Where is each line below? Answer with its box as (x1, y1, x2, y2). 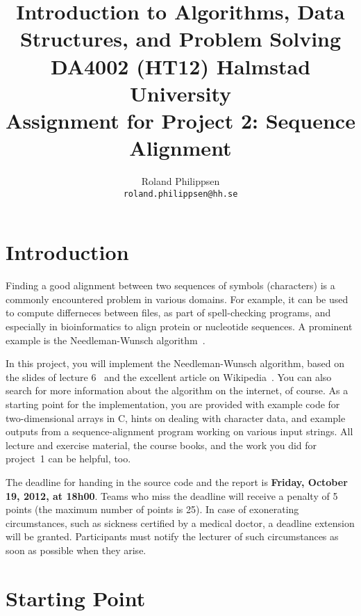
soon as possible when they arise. (6, 542, 146, 557)
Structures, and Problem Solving (19, 24, 342, 53)
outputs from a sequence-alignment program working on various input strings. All (6, 424, 353, 439)
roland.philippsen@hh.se (123, 188, 238, 199)
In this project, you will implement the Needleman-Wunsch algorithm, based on (6, 356, 344, 371)
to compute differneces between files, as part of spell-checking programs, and (6, 305, 331, 320)
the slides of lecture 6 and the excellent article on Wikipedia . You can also (6, 369, 332, 384)
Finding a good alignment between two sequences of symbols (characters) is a (6, 278, 335, 293)
